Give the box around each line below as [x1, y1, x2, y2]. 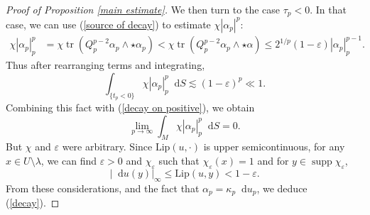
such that [158, 153, 200, 168]
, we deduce [256, 180, 308, 195]
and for [257, 153, 289, 168]
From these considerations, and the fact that [6, 180, 200, 195]
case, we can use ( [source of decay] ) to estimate [6, 16, 211, 31]
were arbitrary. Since [62, 139, 153, 154]
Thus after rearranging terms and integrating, [6, 57, 205, 72]
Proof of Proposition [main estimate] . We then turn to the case [6, 2, 280, 16]
